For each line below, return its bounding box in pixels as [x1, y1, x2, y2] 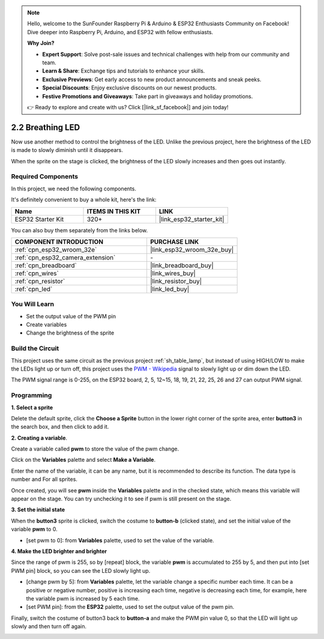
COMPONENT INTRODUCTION [14, 237, 104, 246]
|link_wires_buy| [150, 269, 196, 277]
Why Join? [27, 40, 55, 47]
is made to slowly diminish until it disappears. [11, 147, 123, 154]
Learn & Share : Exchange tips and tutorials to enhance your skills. [42, 67, 205, 74]
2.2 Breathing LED [11, 122, 80, 132]
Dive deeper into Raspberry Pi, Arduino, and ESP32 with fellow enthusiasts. [27, 28, 214, 35]
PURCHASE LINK [150, 237, 199, 246]
